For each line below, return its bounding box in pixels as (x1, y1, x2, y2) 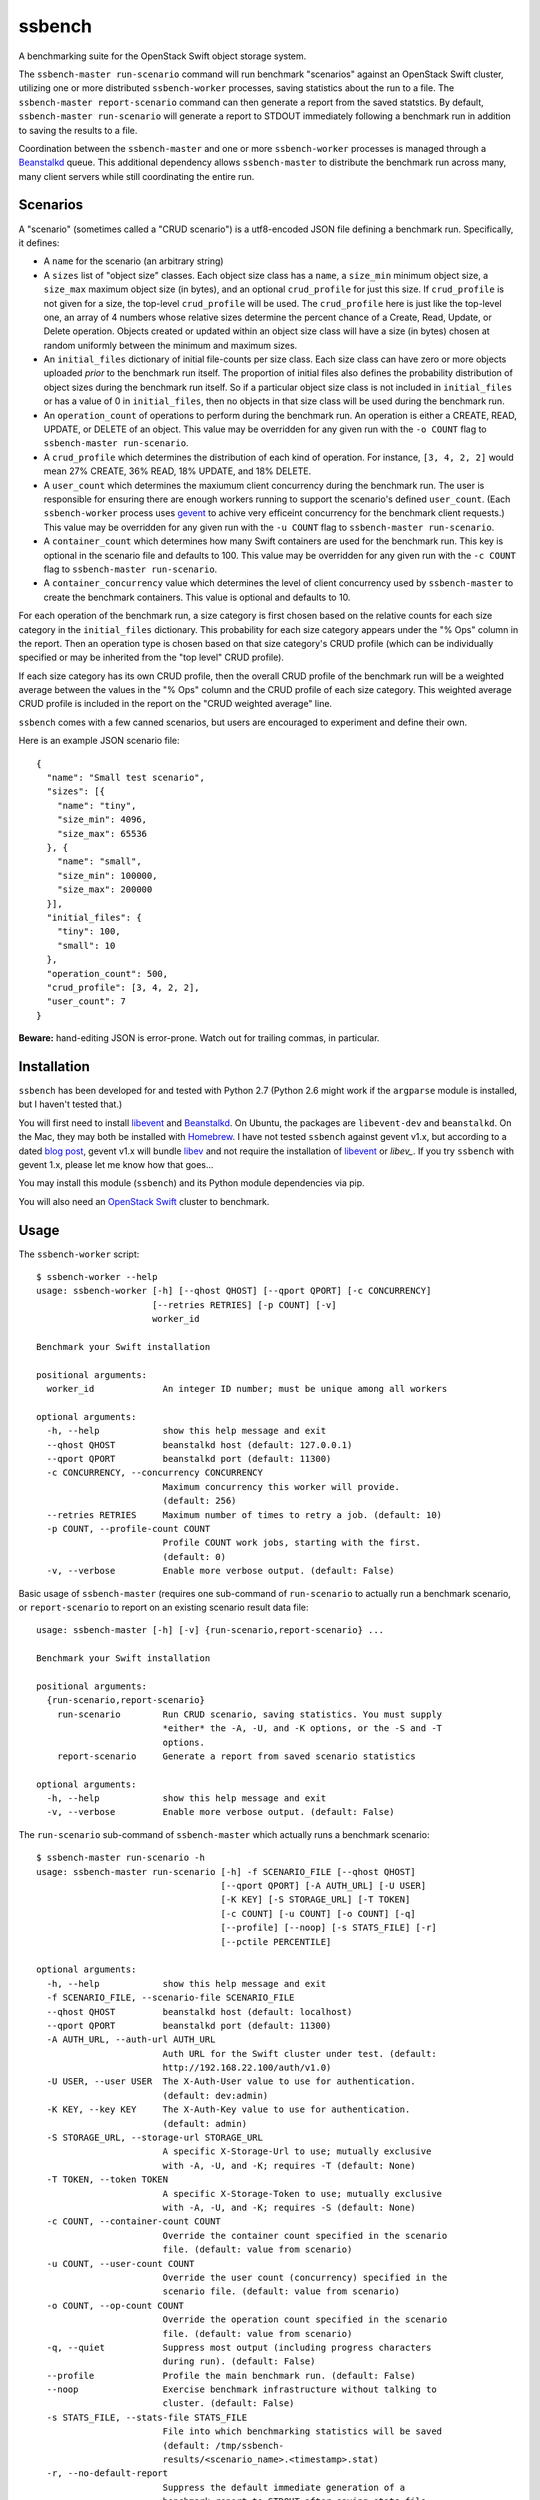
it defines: (18, 236, 60, 249)
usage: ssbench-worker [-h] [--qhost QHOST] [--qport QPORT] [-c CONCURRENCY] (36, 1285, 432, 1297)
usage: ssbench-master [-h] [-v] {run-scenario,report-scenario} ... (36, 1625, 385, 1636)
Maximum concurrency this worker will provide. (162, 1481, 400, 1492)
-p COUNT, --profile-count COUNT (46, 1523, 211, 1535)
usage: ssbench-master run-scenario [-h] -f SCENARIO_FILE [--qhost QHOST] (36, 1866, 416, 1877)
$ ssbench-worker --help (36, 1271, 158, 1282)
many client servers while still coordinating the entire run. (18, 170, 255, 182)
